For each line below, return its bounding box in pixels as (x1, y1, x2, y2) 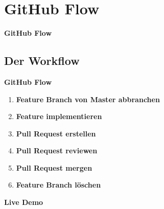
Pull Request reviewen (16, 145, 98, 156)
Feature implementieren (16, 111, 102, 122)
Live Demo (4, 197, 43, 207)
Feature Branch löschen (16, 179, 101, 190)
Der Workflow (4, 53, 80, 68)
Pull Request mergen (16, 162, 92, 173)
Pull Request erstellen (16, 128, 96, 138)
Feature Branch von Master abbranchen (16, 94, 160, 104)
